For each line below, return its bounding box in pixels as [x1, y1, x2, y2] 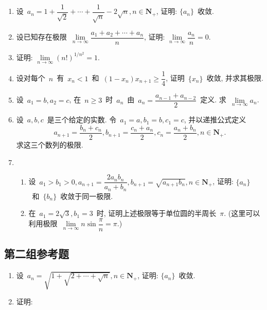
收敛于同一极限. [60, 190, 113, 201]
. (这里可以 [224, 208, 260, 218]
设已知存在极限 [16, 31, 67, 42]
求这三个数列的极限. [16, 139, 83, 150]
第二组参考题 [4, 246, 69, 262]
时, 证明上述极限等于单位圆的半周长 [96, 208, 217, 218]
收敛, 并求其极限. [206, 72, 263, 83]
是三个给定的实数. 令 [47, 114, 117, 125]
